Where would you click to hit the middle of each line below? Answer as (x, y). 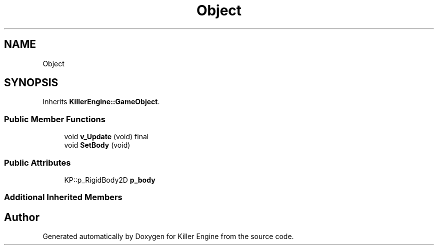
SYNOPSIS (31, 83)
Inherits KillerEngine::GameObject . (101, 102)
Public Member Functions (55, 119)
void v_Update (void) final (106, 137)
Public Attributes (37, 162)
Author (22, 217)
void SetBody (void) (97, 145)
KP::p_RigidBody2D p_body (110, 180)
